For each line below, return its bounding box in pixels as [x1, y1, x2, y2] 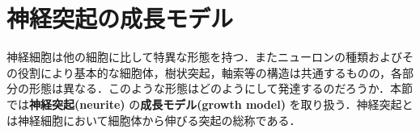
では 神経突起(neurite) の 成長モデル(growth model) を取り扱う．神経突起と [6, 95, 414, 112]
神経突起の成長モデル [6, 2, 234, 35]
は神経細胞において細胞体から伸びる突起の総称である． [6, 111, 301, 128]
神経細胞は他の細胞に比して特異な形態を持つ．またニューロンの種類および [6, 48, 402, 65]
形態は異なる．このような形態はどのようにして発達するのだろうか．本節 [28, 80, 414, 97]
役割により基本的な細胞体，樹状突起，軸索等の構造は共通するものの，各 [17, 64, 402, 81]
